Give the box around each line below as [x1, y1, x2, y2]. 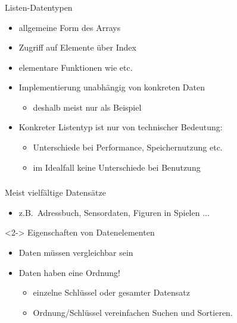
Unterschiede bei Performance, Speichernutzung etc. [33, 141, 223, 153]
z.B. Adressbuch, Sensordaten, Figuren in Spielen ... [18, 206, 210, 218]
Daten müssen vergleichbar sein [18, 246, 133, 258]
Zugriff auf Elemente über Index [18, 41, 136, 54]
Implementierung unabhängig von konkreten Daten [18, 81, 205, 93]
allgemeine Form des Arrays [18, 21, 121, 33]
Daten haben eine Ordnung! [18, 266, 121, 278]
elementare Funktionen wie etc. [18, 61, 133, 73]
